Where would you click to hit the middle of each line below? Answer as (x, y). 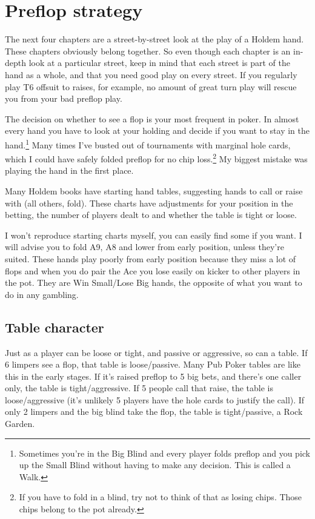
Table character (55, 327)
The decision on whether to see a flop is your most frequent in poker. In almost (152, 118)
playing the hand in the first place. (69, 170)
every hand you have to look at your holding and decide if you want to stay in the (157, 131)
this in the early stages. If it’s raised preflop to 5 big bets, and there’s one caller (153, 376)
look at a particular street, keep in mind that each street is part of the (159, 63)
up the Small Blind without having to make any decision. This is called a (155, 465)
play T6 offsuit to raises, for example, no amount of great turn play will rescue (151, 86)
